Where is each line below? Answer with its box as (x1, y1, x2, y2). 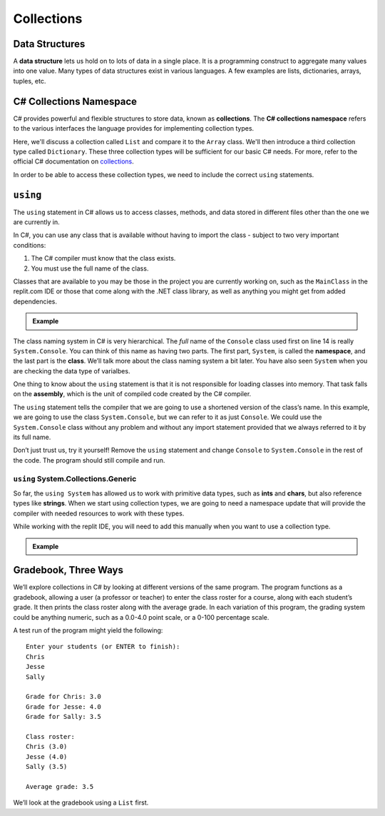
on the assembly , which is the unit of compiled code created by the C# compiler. (13, 390, 252, 398)
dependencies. (13, 297, 57, 306)
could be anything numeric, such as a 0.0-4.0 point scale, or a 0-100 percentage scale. (13, 613, 269, 621)
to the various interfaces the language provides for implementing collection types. (13, 124, 255, 133)
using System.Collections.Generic (13, 473, 137, 483)
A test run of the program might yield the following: (13, 625, 163, 635)
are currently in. (13, 218, 60, 226)
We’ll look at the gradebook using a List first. (13, 798, 149, 807)
